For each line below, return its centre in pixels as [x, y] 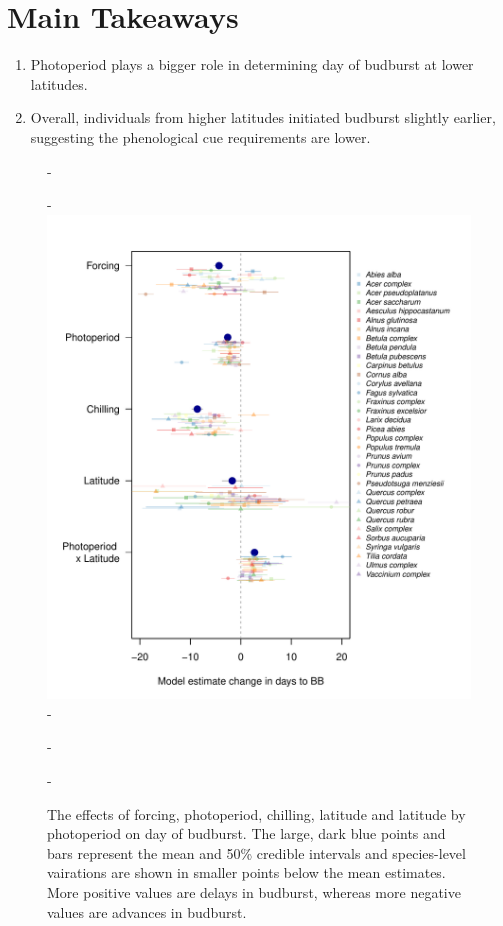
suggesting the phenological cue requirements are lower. [200, 136]
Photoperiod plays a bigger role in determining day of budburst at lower [252, 64]
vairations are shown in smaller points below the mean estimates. [246, 872]
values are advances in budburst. [147, 911]
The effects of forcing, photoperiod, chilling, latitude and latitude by [256, 813]
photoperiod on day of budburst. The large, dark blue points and [246, 833]
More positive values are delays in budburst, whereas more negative [254, 892]
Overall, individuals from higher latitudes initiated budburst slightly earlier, [263, 117]
